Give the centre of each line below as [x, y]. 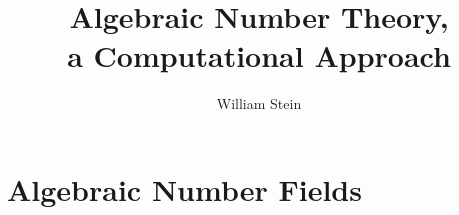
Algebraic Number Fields [184, 188]
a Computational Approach [259, 55]
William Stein [259, 103]
